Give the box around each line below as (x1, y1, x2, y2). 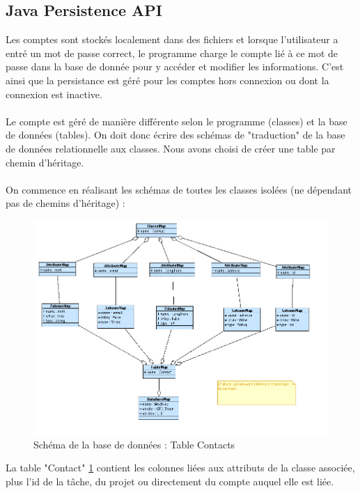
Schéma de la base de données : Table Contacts (33, 437, 235, 451)
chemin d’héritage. (6, 155, 84, 169)
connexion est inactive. (6, 86, 102, 101)
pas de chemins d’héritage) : (6, 196, 125, 210)
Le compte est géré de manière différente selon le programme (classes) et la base (6, 114, 347, 128)
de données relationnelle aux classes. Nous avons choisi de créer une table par (6, 141, 336, 155)
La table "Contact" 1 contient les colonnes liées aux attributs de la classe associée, (6, 460, 355, 475)
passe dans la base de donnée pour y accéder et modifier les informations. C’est (6, 59, 344, 74)
